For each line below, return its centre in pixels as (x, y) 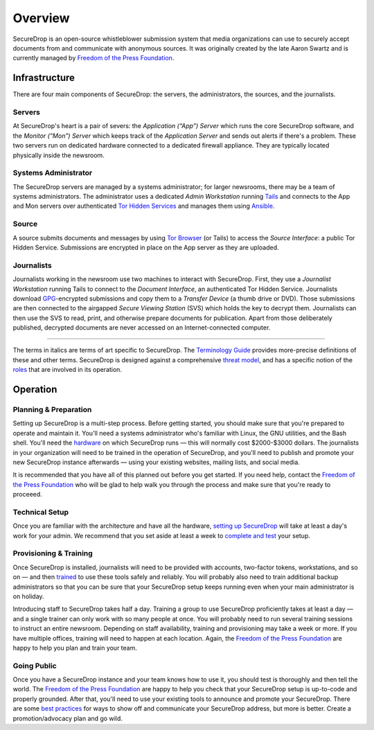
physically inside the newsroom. (59, 155)
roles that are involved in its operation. (68, 370)
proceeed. (28, 495)
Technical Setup (41, 512)
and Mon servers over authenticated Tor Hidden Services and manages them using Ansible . (144, 206)
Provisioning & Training (53, 553)
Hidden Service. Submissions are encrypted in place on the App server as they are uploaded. (146, 247)
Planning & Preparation (52, 410)
